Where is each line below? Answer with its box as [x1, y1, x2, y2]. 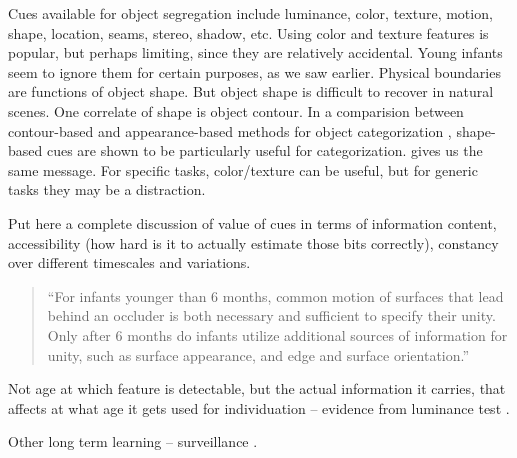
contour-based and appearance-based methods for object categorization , [8, 120, 452, 141]
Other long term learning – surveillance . [8, 431, 258, 452]
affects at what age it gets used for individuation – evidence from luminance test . [8, 397, 510, 418]
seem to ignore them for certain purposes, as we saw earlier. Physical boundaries [8, 61, 501, 82]
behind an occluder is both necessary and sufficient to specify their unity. [47, 305, 496, 326]
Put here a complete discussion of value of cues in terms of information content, [8, 212, 497, 233]
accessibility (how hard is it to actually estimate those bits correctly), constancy [8, 232, 499, 253]
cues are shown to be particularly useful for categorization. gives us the [46, 140, 483, 161]
